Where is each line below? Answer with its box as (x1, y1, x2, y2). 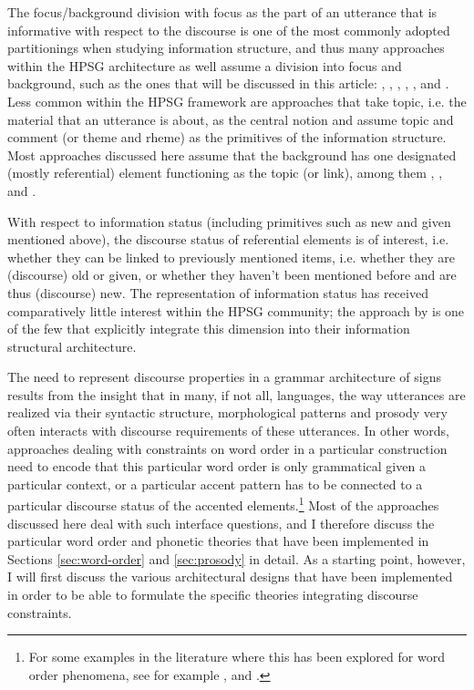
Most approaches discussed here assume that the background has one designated (7, 145, 457, 164)
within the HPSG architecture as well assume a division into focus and (7, 56, 402, 75)
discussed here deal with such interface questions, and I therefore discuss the (7, 513, 435, 532)
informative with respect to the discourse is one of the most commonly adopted (7, 20, 450, 39)
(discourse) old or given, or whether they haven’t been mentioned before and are (7, 265, 457, 284)
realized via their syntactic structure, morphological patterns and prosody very (7, 403, 448, 422)
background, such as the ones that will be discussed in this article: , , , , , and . (7, 74, 449, 93)
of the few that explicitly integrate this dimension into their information (7, 319, 410, 338)
